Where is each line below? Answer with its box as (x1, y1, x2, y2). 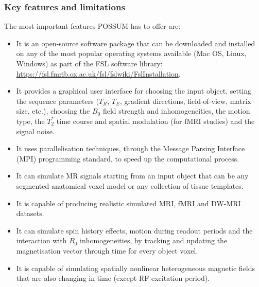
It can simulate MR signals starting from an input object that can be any (16, 170, 249, 181)
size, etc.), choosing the (16, 105, 90, 116)
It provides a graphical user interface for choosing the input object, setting (16, 85, 252, 96)
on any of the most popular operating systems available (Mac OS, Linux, (16, 48, 247, 59)
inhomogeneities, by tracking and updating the (80, 235, 228, 246)
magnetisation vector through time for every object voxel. (16, 245, 198, 256)
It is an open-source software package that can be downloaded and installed (16, 38, 255, 48)
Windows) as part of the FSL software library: (16, 58, 163, 68)
